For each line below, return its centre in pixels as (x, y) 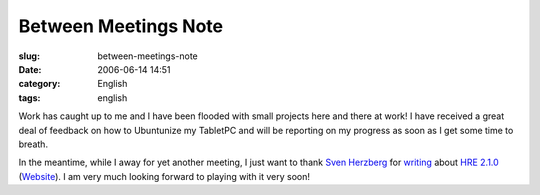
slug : (29, 56)
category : (39, 84)
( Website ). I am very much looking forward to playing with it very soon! (164, 176)
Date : (30, 69)
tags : (29, 97)
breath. (33, 144)
